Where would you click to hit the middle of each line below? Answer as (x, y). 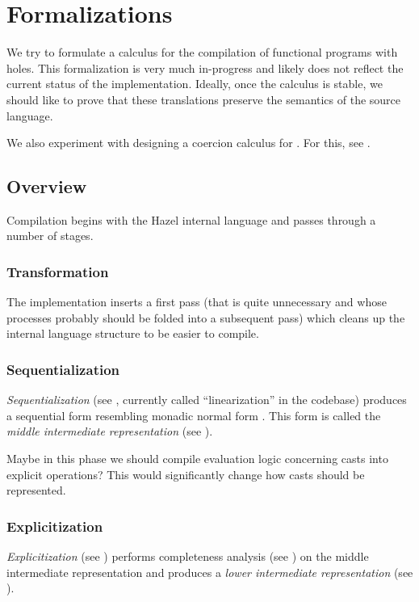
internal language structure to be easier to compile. (133, 333)
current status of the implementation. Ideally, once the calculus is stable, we (195, 84)
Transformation (58, 272)
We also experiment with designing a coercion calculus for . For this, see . (189, 143)
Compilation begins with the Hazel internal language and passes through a (191, 219)
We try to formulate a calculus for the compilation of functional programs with (202, 52)
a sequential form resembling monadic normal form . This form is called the (194, 415)
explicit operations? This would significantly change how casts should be (186, 474)
